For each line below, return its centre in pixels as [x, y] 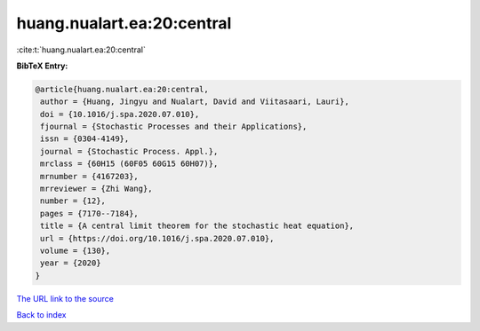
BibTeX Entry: [42, 66]
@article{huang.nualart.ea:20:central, [122, 89]
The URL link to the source [65, 298]
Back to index [41, 315]
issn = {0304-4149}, [85, 139]
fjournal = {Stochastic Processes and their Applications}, [174, 127]
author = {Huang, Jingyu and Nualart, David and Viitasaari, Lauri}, [195, 102]
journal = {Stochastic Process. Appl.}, [129, 151]
